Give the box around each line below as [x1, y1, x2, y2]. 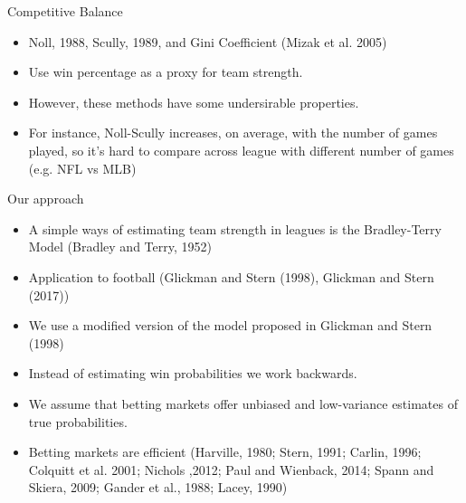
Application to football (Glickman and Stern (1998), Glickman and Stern [28, 267, 434, 286]
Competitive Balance [7, 2, 123, 20]
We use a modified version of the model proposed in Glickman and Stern [28, 316, 433, 335]
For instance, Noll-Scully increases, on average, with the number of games [28, 123, 438, 142]
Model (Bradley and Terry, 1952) [28, 237, 212, 256]
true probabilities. [28, 412, 128, 431]
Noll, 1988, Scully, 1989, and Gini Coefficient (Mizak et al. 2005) [28, 32, 387, 51]
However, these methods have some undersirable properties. [28, 92, 359, 111]
